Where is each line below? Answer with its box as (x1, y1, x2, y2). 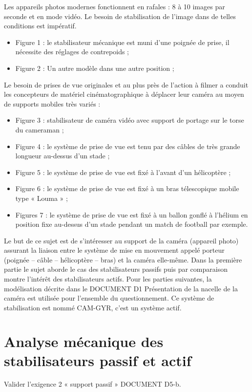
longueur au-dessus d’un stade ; (15, 151, 110, 161)
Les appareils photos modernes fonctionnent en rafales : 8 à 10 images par (4, 1, 225, 11)
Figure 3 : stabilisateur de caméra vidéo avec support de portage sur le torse (15, 115, 244, 125)
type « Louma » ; (15, 193, 68, 203)
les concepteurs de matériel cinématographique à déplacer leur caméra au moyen (4, 89, 244, 99)
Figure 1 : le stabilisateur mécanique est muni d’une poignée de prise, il (15, 37, 230, 47)
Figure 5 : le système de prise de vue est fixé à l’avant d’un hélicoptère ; (15, 167, 231, 177)
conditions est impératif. (4, 21, 77, 31)
